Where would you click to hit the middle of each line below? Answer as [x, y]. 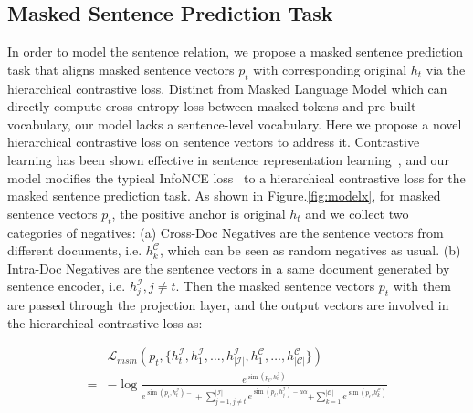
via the [446, 69]
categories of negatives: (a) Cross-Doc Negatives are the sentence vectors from [226, 232]
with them [422, 286]
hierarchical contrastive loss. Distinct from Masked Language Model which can [227, 88]
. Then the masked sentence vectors [275, 286]
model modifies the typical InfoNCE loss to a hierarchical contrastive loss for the [236, 177]
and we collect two [357, 213]
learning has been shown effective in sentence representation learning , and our [228, 159]
